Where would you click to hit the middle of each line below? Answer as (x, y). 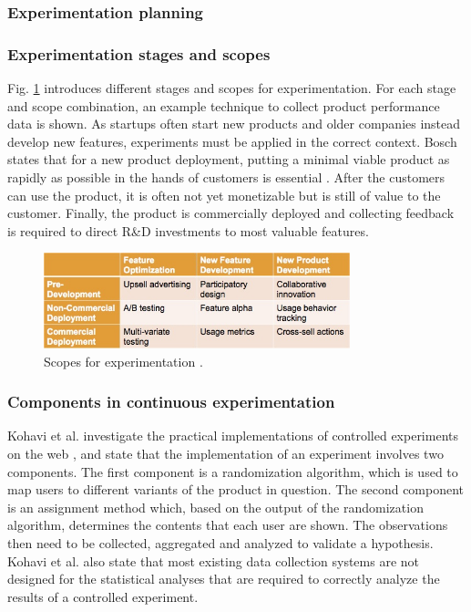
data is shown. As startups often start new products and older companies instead (234, 124)
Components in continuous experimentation (171, 402)
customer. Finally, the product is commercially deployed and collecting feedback (231, 213)
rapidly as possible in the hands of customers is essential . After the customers (226, 177)
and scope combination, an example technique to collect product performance (224, 105)
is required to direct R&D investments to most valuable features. (188, 230)
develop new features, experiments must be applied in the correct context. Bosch (232, 141)
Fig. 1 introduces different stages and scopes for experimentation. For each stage (232, 88)
